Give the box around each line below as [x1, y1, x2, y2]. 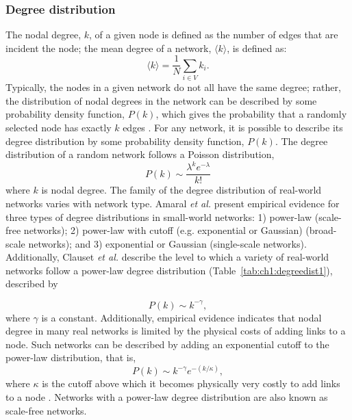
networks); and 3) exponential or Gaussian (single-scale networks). [28, 236, 307, 250]
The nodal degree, [5, 27, 81, 42]
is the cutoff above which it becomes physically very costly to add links [42, 376, 340, 391]
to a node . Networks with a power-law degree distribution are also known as [5, 390, 328, 404]
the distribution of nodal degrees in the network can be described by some [5, 93, 317, 107]
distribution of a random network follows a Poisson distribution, [5, 147, 275, 161]
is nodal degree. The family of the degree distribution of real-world [41, 183, 322, 197]
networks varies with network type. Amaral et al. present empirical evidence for [5, 196, 340, 210]
